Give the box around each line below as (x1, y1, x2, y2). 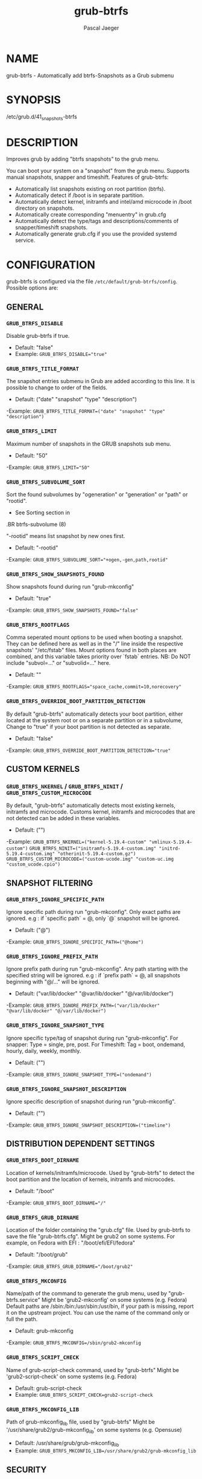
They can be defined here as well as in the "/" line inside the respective (6, 640, 184, 647)
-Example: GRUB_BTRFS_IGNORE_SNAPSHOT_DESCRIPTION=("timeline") (6, 1121, 171, 1128)
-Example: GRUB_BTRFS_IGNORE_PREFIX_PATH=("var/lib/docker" (6, 1002, 160, 1009)
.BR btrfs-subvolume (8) (6, 520, 66, 528)
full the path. (6, 1316, 38, 1323)
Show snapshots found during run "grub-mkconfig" (6, 583, 134, 591)
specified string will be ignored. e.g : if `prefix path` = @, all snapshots (6, 972, 181, 979)
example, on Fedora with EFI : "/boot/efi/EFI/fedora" (6, 1239, 136, 1246)
